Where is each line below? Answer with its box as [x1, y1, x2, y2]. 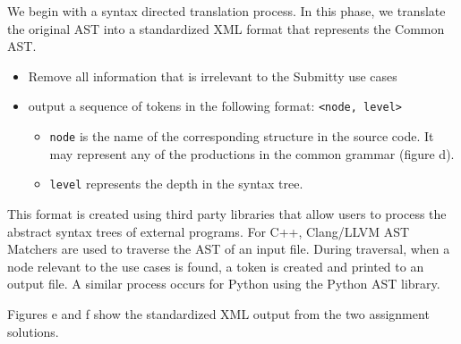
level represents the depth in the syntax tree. [49, 174, 303, 193]
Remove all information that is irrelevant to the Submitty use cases [28, 66, 397, 85]
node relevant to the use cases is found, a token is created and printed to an [7, 256, 424, 275]
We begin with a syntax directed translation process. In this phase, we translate [7, 2, 446, 20]
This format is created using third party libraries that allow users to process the [7, 204, 447, 222]
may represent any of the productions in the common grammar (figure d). [49, 144, 455, 163]
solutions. [7, 322, 59, 340]
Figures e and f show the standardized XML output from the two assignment [7, 304, 430, 323]
